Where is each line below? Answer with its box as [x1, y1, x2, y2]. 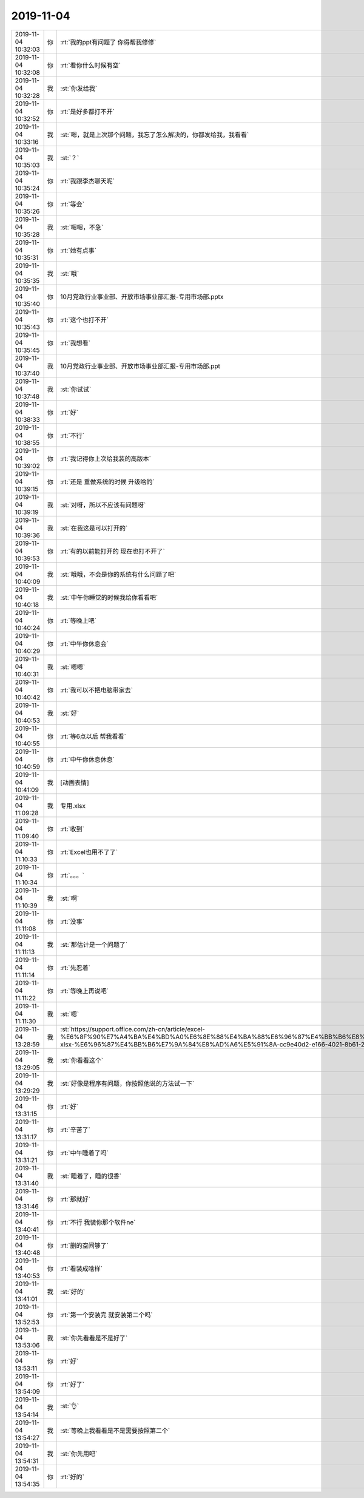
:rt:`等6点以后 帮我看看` [60, 732, 127, 741]
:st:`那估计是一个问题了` [60, 940, 128, 949]
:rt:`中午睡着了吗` [60, 1148, 109, 1157]
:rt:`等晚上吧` [60, 616, 97, 625]
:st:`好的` [60, 1287, 86, 1296]
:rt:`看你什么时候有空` [60, 61, 121, 69]
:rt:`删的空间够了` [60, 1241, 109, 1250]
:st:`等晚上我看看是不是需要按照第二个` [60, 1426, 170, 1435]
